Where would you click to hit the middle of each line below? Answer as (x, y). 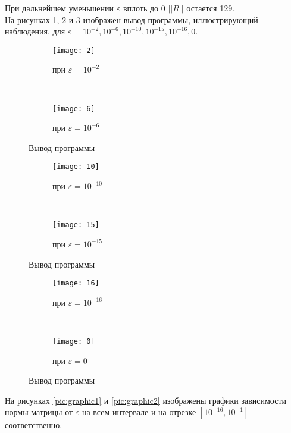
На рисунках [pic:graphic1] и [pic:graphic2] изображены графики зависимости (146, 400)
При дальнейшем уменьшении (60, 8)
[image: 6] (74, 109)
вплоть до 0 (144, 8)
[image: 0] (74, 341)
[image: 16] (76, 283)
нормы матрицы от (39, 412)
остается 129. (211, 8)
